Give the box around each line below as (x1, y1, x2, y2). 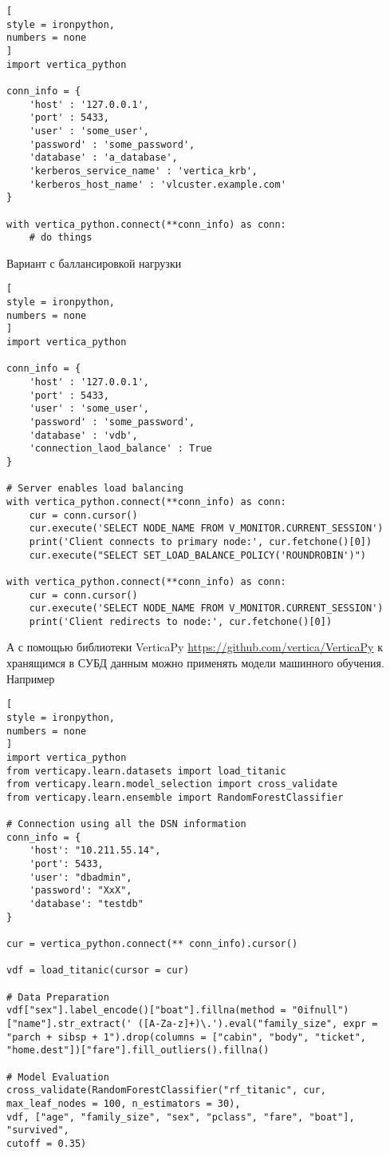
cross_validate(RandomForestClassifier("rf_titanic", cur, (6, 1084, 326, 1096)
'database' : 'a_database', (29, 152, 178, 164)
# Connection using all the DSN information (6, 818, 246, 830)
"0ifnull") (291, 1005, 349, 1017)
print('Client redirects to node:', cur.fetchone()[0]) (29, 615, 333, 627)
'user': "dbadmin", (29, 871, 132, 883)
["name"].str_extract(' (6, 1018, 132, 1029)
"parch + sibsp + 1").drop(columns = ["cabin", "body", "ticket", (6, 1031, 367, 1043)
